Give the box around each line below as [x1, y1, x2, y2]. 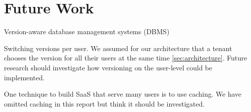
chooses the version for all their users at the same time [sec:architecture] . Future [4, 53, 247, 63]
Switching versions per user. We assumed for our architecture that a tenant [4, 43, 232, 53]
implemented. [4, 72, 45, 82]
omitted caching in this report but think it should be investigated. [4, 98, 205, 109]
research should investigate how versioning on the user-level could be [4, 62, 212, 72]
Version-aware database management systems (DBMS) [4, 26, 170, 37]
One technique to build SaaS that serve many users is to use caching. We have [4, 89, 242, 99]
